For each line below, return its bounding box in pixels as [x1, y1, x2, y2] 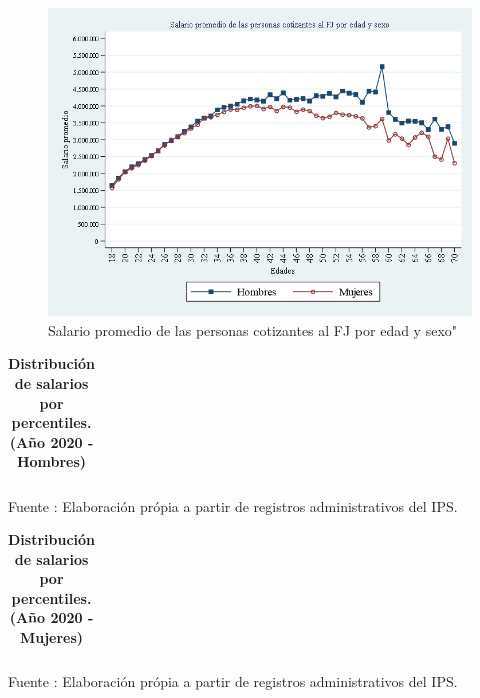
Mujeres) [19, 627, 84, 648]
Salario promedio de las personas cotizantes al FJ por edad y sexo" [48, 319, 458, 340]
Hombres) [16, 451, 87, 472]
